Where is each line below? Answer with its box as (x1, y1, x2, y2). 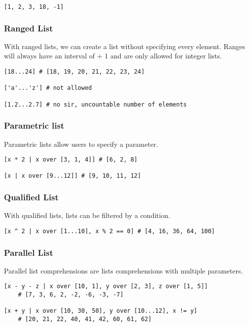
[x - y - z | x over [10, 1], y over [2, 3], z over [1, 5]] (4, 283, 208, 290)
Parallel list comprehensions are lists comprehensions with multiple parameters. (4, 265, 243, 275)
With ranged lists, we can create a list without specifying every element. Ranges (4, 41, 246, 51)
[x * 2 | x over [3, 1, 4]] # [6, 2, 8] (4, 156, 138, 163)
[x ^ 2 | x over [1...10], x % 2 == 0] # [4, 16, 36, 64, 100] (4, 227, 215, 235)
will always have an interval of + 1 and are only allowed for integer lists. (4, 51, 222, 61)
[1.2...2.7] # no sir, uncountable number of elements (4, 101, 187, 108)
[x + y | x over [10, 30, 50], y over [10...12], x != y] (4, 307, 197, 315)
